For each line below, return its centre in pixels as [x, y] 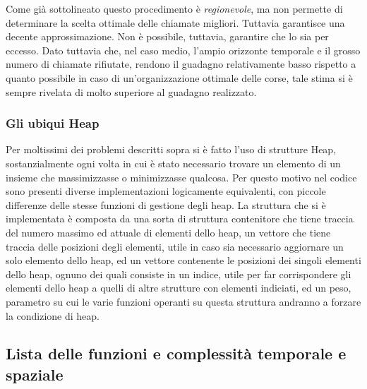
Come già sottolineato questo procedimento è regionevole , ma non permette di [174, 8]
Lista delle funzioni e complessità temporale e [176, 353]
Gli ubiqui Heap [53, 123]
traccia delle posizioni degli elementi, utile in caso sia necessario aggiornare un [175, 246]
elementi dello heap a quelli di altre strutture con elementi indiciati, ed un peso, [179, 288]
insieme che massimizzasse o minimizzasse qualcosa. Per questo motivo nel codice [181, 177]
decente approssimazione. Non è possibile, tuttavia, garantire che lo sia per [167, 36]
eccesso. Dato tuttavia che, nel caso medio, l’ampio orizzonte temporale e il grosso [183, 50]
